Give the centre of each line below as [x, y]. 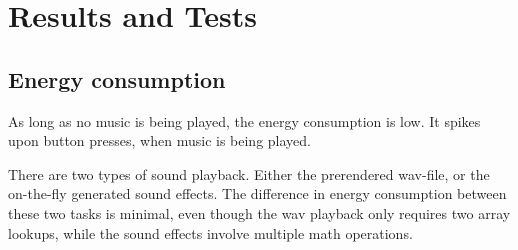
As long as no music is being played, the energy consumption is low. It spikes [244, 120]
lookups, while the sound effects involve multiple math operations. [210, 232]
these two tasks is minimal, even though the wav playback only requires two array [259, 212]
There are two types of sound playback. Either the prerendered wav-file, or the [249, 173]
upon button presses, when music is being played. [159, 140]
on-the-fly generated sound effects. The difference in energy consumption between [257, 193]
